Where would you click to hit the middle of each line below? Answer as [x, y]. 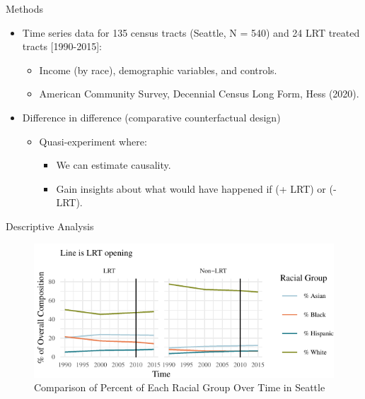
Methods [24, 8]
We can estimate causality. [114, 165]
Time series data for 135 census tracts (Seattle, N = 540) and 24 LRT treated [191, 32]
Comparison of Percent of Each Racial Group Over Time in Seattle [180, 387]
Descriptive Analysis [50, 226]
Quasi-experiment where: [93, 141]
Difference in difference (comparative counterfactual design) [151, 117]
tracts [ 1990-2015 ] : [62, 46]
